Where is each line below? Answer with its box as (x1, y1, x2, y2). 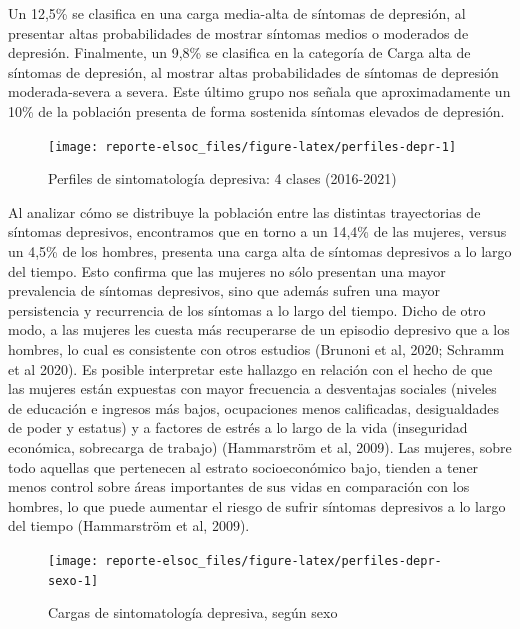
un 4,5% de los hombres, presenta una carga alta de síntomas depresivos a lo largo (8, 241, 512, 261)
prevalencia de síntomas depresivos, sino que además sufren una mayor (8, 280, 440, 301)
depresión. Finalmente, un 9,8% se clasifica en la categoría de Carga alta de (8, 42, 471, 63)
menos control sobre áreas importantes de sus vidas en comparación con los (8, 476, 470, 497)
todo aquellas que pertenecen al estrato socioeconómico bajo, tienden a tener (8, 456, 479, 477)
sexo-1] (48, 573, 99, 588)
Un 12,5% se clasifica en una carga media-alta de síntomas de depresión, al (8, 3, 466, 23)
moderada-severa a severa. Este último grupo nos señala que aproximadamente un (8, 81, 511, 102)
